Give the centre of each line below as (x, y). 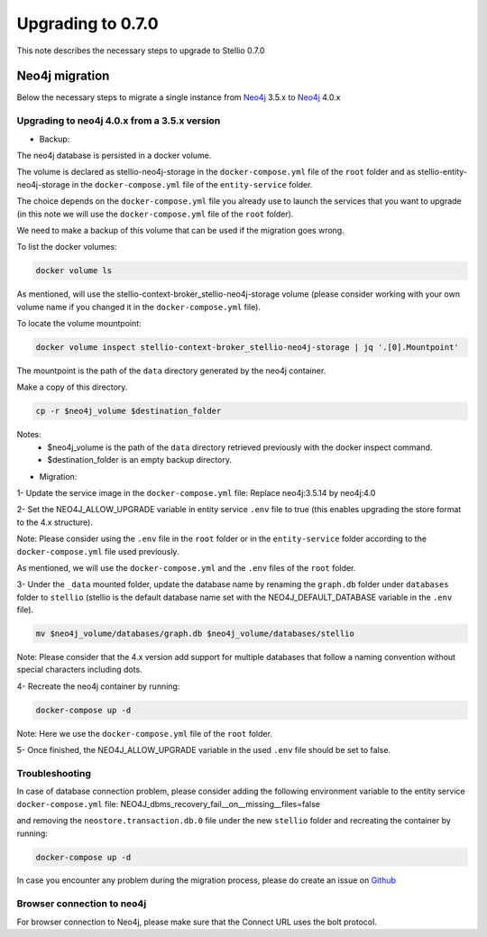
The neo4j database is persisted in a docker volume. (114, 155)
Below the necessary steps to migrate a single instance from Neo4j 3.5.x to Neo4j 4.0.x (179, 97)
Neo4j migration (63, 76)
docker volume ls (74, 271)
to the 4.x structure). (55, 522)
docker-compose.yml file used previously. (98, 551)
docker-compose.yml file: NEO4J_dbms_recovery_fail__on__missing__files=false (168, 804)
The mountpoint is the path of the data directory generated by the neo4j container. (171, 371)
